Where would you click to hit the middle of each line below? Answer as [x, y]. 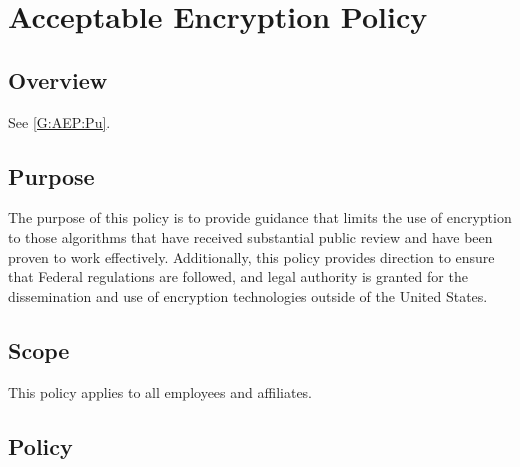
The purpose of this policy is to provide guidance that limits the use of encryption [260, 217]
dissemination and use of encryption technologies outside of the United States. [248, 295]
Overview [58, 79]
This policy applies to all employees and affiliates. [160, 391]
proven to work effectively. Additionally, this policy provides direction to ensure [251, 256]
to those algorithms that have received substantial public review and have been [250, 236]
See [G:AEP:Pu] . [59, 121]
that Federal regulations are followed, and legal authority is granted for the [238, 276]
